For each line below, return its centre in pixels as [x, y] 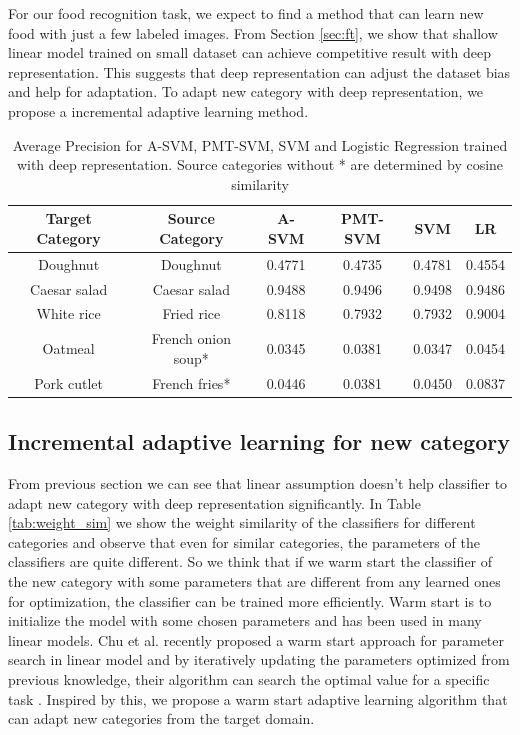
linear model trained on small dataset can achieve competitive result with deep [249, 52]
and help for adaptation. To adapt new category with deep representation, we [246, 91]
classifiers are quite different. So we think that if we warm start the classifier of [250, 561]
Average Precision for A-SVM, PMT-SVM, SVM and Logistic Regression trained [260, 144]
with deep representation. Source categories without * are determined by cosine [260, 164]
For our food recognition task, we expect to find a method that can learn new [246, 13]
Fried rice [191, 313]
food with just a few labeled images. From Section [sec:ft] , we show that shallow [253, 32]
